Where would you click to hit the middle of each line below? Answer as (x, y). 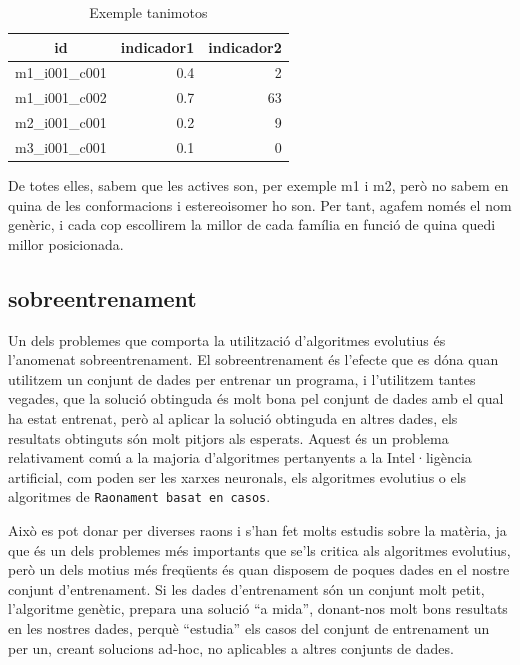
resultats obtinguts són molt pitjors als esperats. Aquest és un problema (228, 437)
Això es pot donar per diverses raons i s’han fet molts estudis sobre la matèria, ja (257, 530)
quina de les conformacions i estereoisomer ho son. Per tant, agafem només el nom (260, 204)
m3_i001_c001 (61, 146)
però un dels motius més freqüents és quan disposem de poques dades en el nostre (259, 569)
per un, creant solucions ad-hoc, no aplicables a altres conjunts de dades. (231, 647)
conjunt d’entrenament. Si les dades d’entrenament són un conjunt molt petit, (246, 588)
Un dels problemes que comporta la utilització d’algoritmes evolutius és (227, 339)
